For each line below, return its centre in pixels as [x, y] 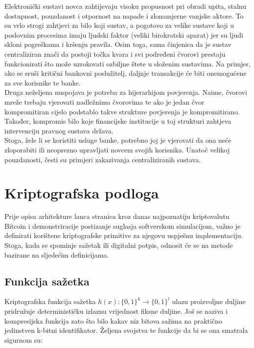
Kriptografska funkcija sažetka [50, 301]
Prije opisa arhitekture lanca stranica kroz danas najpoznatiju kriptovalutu [117, 216]
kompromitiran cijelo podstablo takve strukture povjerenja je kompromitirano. [122, 111]
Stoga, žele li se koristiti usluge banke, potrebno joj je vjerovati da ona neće [118, 140]
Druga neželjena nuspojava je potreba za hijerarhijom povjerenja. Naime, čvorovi [126, 92]
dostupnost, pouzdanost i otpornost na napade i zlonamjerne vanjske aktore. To [124, 15]
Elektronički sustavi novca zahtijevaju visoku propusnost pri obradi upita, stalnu [126, 6]
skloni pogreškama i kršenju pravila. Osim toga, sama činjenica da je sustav [118, 44]
